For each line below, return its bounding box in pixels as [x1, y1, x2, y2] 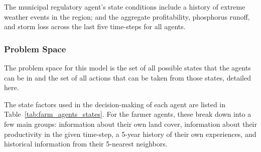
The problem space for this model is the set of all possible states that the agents [4, 62, 251, 72]
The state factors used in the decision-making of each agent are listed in [4, 99, 226, 109]
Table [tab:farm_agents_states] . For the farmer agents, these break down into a [4, 109, 251, 119]
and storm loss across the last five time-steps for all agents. [4, 21, 186, 32]
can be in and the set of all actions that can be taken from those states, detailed [4, 72, 251, 83]
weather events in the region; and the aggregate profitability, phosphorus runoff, [4, 11, 250, 22]
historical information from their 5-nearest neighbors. [4, 138, 168, 149]
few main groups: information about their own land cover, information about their [4, 118, 257, 129]
